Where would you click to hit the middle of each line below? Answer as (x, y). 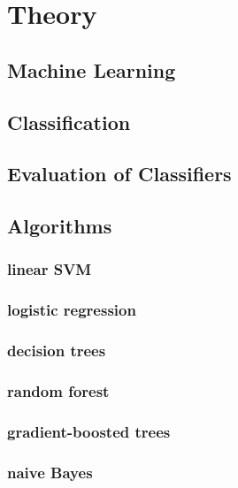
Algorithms (60, 226)
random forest (58, 390)
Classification (69, 122)
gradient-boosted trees (89, 431)
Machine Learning (92, 69)
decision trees (57, 351)
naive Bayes (50, 472)
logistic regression (72, 310)
